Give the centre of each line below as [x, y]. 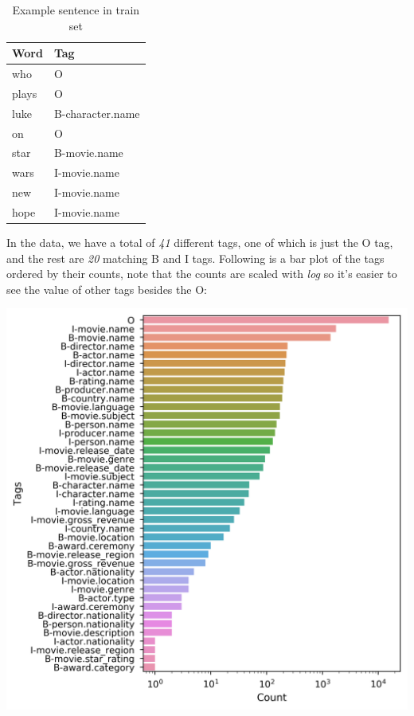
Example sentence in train [76, 10]
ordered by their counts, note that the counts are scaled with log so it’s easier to [202, 274]
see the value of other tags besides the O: [107, 289]
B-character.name [97, 113]
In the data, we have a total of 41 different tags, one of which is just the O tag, [200, 243]
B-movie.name [88, 153]
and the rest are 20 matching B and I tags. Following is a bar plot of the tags [195, 258]
